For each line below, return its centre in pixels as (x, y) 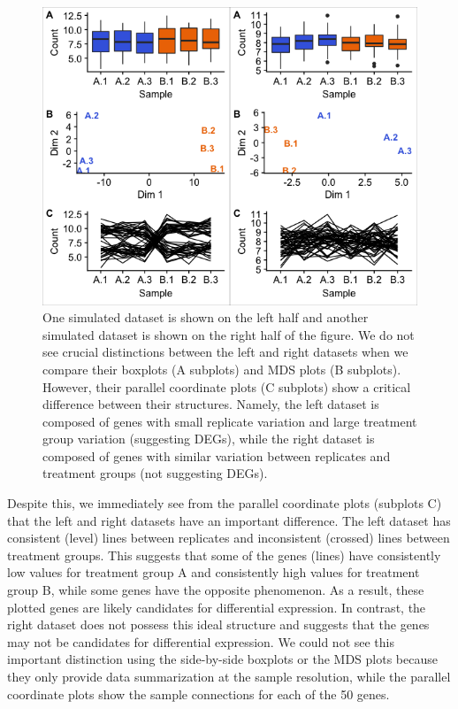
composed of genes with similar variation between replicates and (217, 455)
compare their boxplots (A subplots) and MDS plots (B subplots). (222, 369)
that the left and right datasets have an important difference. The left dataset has (229, 520)
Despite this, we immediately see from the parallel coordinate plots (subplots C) (225, 503)
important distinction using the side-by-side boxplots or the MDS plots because (222, 659)
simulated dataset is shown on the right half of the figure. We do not (229, 334)
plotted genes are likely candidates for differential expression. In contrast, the (217, 607)
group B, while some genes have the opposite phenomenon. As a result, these (216, 590)
